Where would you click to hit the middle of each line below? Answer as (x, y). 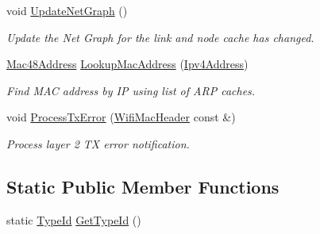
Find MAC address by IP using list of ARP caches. (131, 90)
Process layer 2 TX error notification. (98, 143)
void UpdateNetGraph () (67, 10)
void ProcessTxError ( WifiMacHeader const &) (121, 117)
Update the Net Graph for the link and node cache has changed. (160, 37)
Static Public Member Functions (143, 186)
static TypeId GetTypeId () (74, 219)
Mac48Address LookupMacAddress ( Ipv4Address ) (127, 64)
